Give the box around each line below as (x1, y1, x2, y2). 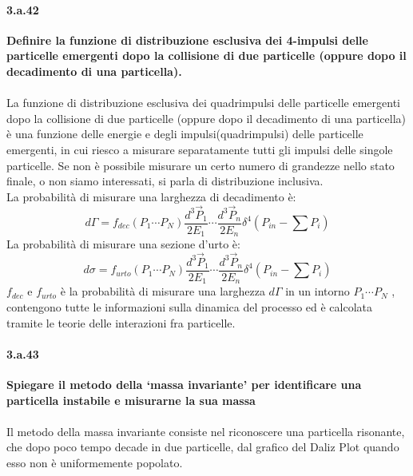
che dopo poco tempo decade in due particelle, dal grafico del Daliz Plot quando (6, 438, 399, 455)
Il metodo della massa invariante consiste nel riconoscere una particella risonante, (6, 422, 405, 439)
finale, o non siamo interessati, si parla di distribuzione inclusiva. (6, 173, 324, 189)
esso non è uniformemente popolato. (6, 454, 183, 470)
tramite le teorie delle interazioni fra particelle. (6, 314, 236, 331)
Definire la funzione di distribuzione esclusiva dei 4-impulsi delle (6, 31, 368, 48)
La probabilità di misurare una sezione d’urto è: (6, 236, 240, 252)
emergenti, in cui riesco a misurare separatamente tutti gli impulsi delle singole (6, 141, 393, 157)
